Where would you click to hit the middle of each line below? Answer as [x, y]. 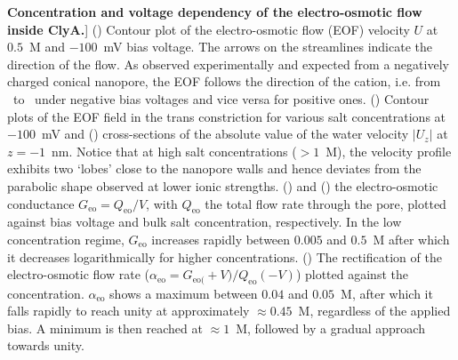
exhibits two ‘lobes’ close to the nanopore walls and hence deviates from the [214, 168]
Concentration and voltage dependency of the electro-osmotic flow [215, 12]
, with [162, 203]
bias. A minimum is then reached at [105, 328]
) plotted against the [352, 274]
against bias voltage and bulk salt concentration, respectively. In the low [205, 222]
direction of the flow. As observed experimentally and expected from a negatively [228, 64]
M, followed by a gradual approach [330, 328]
